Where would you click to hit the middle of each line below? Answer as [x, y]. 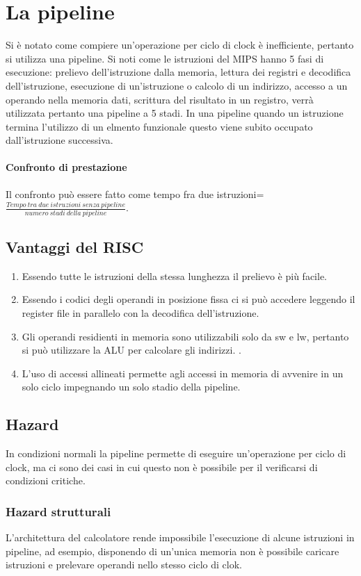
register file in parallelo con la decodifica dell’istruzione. [141, 312]
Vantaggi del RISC [75, 246]
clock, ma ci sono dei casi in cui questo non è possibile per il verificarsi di [162, 467]
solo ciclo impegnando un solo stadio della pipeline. [131, 387]
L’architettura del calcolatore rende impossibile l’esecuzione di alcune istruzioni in [180, 537]
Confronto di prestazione [66, 167]
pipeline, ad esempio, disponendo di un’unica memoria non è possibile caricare [173, 551]
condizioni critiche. [46, 480]
